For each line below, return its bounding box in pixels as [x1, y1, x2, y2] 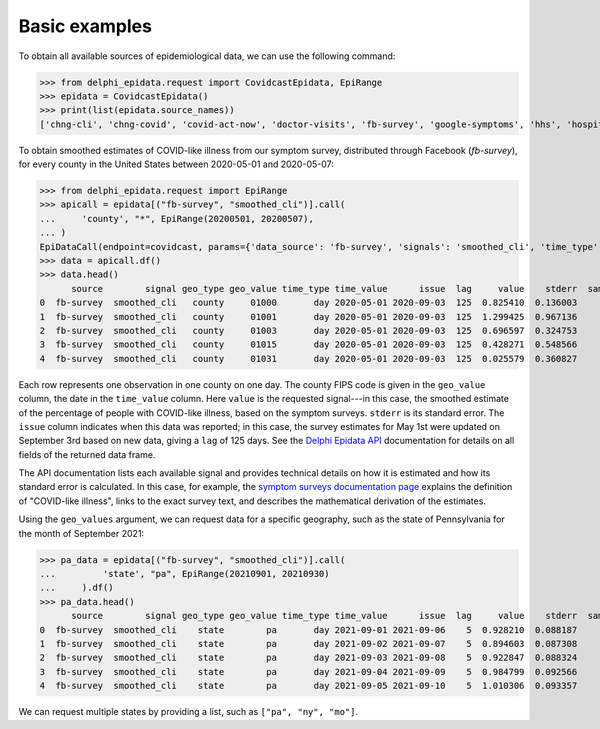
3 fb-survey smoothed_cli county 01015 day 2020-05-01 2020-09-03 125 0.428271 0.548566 [39, 339, 578, 350]
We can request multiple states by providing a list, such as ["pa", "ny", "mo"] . [18, 706, 359, 718]
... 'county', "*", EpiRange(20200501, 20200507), [39, 213, 314, 224]
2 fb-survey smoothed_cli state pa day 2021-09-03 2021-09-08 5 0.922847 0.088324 [39, 652, 578, 664]
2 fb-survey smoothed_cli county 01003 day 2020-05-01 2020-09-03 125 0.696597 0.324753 [39, 325, 578, 336]
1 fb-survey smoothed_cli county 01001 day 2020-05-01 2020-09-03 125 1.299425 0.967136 [39, 311, 578, 322]
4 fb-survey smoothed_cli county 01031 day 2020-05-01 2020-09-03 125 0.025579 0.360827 [39, 353, 578, 364]
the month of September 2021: [18, 527, 145, 539]
